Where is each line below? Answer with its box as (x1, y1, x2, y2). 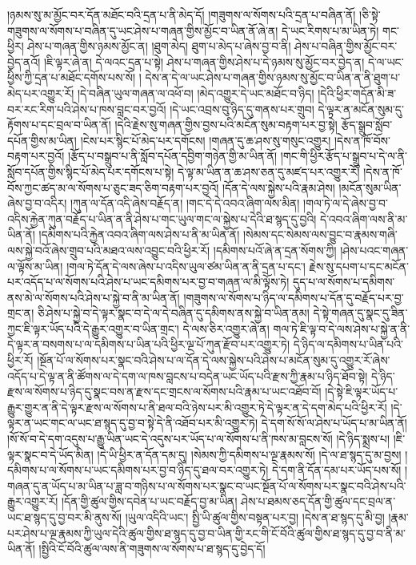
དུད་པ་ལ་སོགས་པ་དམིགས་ (293, 273, 395, 290)
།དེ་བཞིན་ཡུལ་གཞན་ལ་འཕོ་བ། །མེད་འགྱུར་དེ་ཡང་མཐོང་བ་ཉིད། (77, 84, 314, 101)
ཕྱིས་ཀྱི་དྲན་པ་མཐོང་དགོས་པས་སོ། (7, 69, 136, 86)
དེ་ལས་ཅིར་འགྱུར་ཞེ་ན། (182, 320, 270, 337)
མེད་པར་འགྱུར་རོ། (7, 84, 74, 101)
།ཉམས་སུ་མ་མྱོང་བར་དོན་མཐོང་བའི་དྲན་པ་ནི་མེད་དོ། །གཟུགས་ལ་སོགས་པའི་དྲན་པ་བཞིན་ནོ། (7, 6, 356, 22)
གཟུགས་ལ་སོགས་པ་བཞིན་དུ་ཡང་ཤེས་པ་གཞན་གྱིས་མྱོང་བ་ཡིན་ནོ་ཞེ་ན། (7, 22, 278, 38)
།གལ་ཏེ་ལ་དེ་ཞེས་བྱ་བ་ (303, 195, 388, 212)
